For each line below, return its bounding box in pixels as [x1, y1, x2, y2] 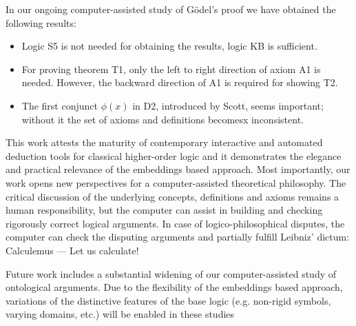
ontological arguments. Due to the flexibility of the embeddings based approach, [6, 280, 343, 294]
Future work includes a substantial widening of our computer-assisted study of [6, 266, 337, 281]
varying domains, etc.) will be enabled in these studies [6, 307, 235, 321]
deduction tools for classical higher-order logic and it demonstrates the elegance [6, 148, 342, 163]
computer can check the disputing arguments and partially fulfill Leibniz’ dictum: [6, 230, 350, 244]
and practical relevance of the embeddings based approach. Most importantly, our [6, 162, 350, 176]
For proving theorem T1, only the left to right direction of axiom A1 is [21, 61, 321, 76]
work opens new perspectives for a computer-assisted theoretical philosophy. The [6, 175, 346, 190]
